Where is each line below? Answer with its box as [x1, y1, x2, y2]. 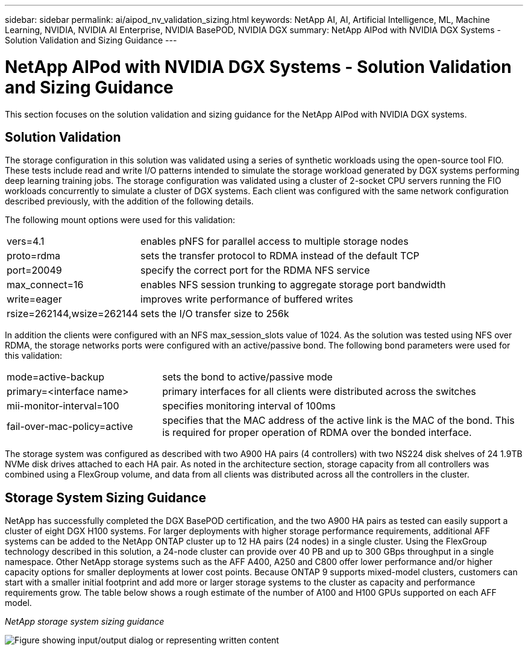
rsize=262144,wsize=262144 [7, 308, 139, 320]
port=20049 [7, 264, 62, 277]
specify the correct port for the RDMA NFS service [140, 264, 370, 277]
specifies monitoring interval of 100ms [162, 400, 336, 412]
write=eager [7, 293, 62, 306]
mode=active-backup [7, 371, 105, 383]
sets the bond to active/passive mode [162, 371, 333, 383]
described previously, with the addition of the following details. [5, 196, 254, 207]
